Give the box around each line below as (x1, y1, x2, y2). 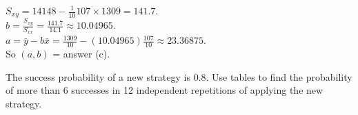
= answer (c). (52, 47, 110, 61)
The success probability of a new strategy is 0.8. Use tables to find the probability (6, 69, 352, 84)
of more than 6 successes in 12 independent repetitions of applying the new (6, 83, 324, 97)
